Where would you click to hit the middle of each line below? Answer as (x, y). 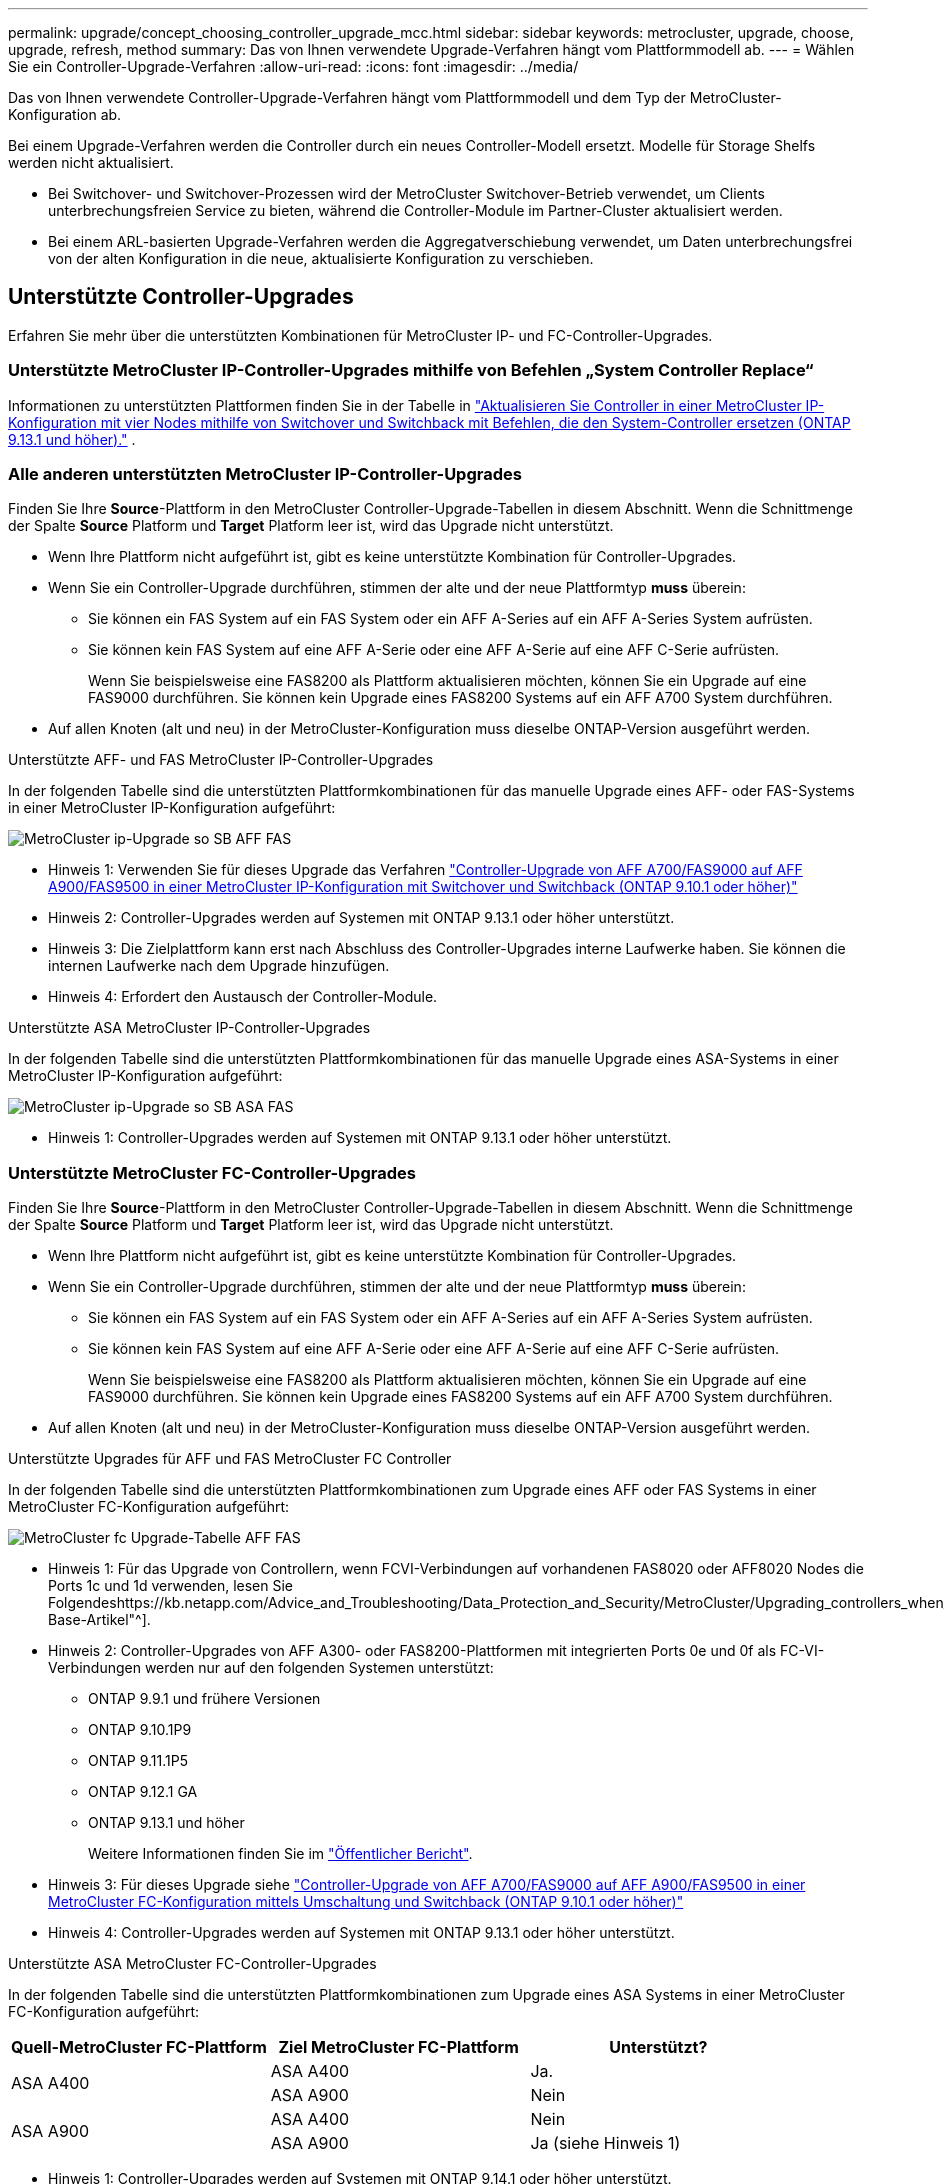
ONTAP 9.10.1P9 (140, 1730)
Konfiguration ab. (65, 114)
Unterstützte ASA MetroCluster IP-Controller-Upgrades (189, 1028)
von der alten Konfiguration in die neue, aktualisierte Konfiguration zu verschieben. (321, 258)
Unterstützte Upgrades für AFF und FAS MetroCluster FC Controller (230, 1459)
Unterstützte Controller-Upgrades (181, 297)
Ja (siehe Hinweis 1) (605, 2143)
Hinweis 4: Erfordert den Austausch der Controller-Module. (243, 997)
